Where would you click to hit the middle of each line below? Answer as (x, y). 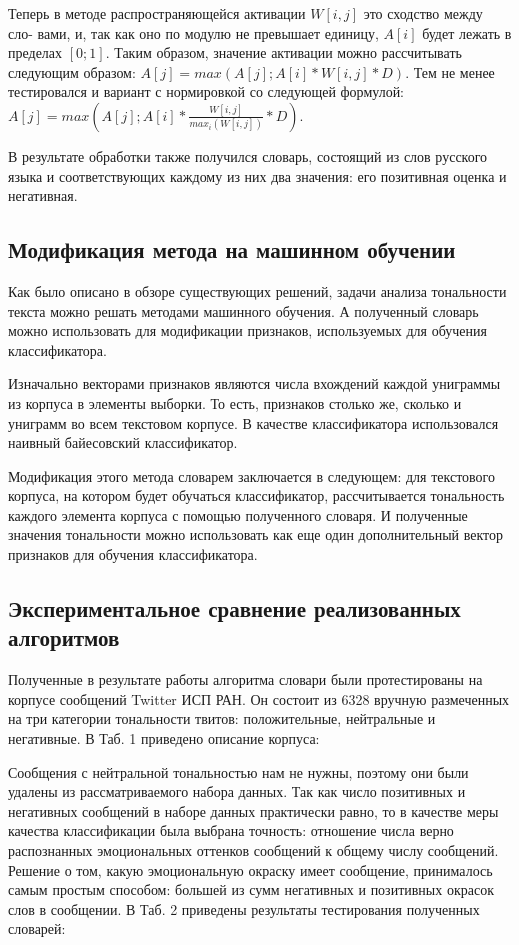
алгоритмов (64, 637)
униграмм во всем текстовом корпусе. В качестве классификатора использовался (253, 422)
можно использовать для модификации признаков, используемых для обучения (247, 330)
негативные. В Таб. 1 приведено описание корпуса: (164, 738)
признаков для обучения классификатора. (133, 554)
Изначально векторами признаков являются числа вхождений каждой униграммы (254, 383)
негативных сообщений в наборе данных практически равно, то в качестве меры (253, 810)
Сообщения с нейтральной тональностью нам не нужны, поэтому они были (238, 771)
